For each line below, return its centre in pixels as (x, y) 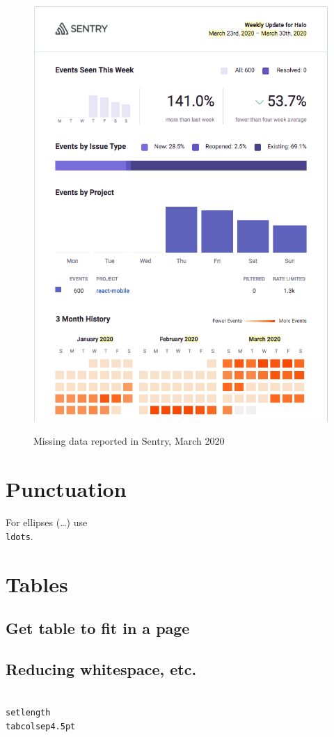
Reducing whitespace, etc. (101, 668)
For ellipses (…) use (47, 522)
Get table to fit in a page (98, 628)
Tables (37, 584)
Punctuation (66, 489)
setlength (28, 713)
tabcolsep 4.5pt (41, 727)
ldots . (19, 536)
